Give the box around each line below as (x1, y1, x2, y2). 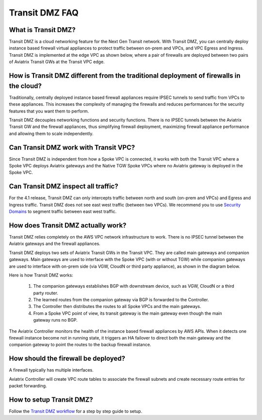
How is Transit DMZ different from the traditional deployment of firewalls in (9, 72, 241, 80)
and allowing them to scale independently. (9, 130, 94, 136)
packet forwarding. (9, 383, 47, 389)
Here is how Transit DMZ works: (9, 272, 73, 278)
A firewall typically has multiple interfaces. (9, 367, 94, 373)
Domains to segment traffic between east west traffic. (9, 209, 117, 214)
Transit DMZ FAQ (9, 7, 79, 18)
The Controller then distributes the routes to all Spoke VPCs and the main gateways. (33, 304, 201, 309)
